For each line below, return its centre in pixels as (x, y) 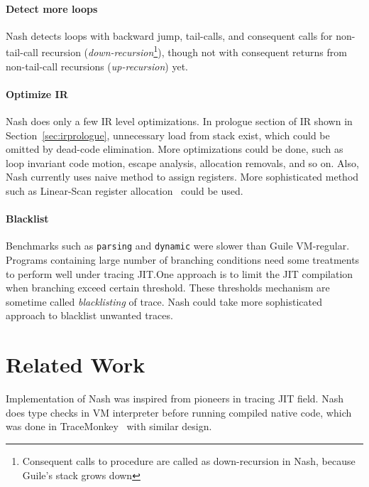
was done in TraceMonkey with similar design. (109, 426)
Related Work (76, 364)
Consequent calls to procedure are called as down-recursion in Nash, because (189, 460)
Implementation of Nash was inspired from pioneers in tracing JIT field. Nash (175, 398)
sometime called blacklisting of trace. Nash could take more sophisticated (164, 301)
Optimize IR (37, 93)
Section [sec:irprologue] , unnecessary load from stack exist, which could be (168, 135)
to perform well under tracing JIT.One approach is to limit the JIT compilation (180, 273)
